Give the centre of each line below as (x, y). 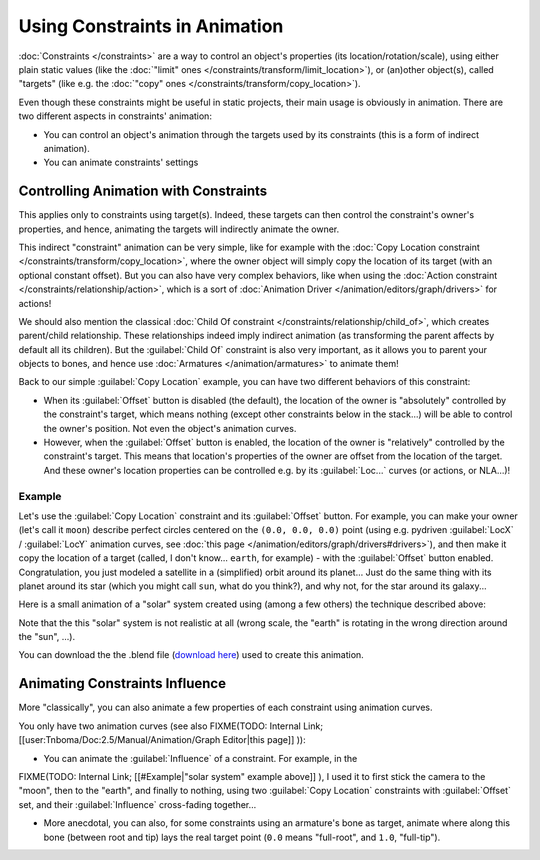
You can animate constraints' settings (121, 162)
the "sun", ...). (47, 637)
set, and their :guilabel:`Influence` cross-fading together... (137, 804)
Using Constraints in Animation (151, 26)
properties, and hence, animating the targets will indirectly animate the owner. (179, 229)
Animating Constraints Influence (122, 683)
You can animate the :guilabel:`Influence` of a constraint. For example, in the (200, 758)
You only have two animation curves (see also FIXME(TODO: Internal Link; (171, 726)
